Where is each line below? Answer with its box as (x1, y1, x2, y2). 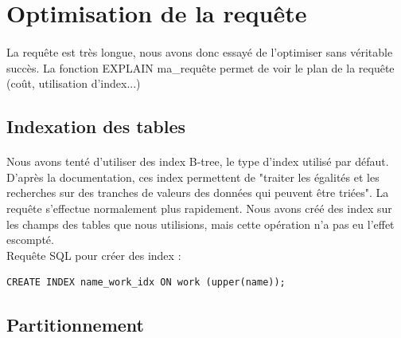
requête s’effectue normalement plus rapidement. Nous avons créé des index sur (6, 199, 392, 216)
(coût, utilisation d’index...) (6, 75, 141, 92)
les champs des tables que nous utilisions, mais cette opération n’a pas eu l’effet (6, 215, 395, 232)
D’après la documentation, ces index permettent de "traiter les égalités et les (6, 168, 380, 185)
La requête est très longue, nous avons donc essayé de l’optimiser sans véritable (6, 43, 393, 60)
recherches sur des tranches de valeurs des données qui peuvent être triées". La (6, 184, 389, 201)
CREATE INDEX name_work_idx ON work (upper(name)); (6, 277, 286, 289)
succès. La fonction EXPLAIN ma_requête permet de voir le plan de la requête (6, 59, 395, 76)
